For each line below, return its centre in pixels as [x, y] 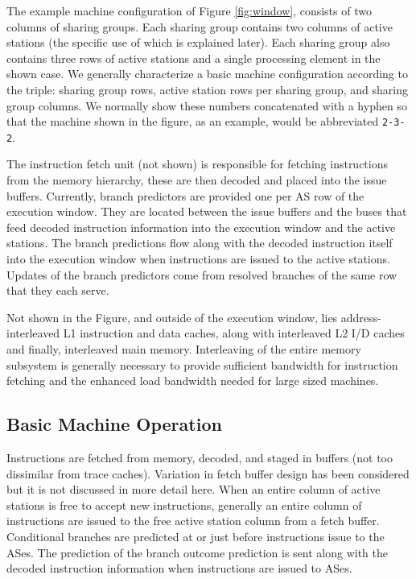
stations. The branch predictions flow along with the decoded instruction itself [200, 243]
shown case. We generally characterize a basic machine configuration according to [207, 74]
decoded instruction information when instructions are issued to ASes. [179, 568]
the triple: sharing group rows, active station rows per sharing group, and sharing [208, 89]
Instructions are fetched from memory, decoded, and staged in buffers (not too [200, 457]
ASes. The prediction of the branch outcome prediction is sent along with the [198, 552]
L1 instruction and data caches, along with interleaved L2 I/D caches [234, 333]
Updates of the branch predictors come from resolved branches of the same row [202, 274]
